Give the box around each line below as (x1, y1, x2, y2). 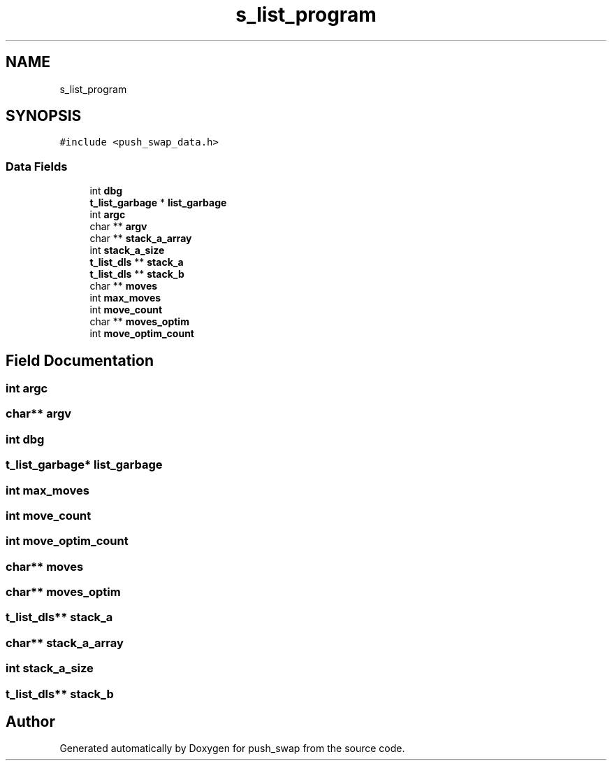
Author (6, 712, 55, 730)
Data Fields (6, 159, 68, 173)
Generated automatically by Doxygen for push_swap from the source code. (59, 742, 405, 755)
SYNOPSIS (6, 107, 82, 125)
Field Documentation (6, 351, 154, 369)
